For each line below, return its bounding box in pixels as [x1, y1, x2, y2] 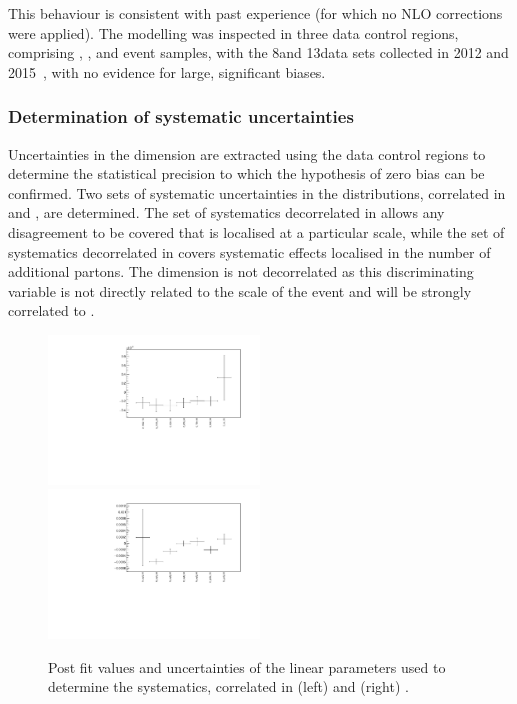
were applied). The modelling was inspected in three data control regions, [8, 22, 459, 43]
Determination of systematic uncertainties [8, 104, 354, 129]
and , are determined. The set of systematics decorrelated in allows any [8, 202, 445, 223]
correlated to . [8, 300, 95, 321]
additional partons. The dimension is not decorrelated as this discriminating [8, 261, 474, 282]
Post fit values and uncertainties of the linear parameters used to [48, 656, 446, 677]
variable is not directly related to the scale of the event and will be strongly [8, 280, 472, 301]
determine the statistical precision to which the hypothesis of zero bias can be [8, 163, 485, 184]
